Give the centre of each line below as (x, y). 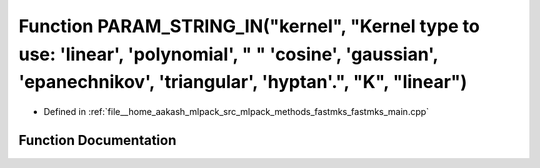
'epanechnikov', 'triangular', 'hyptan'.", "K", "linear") (243, 82)
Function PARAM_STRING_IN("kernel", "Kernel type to (249, 26)
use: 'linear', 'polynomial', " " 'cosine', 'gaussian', (228, 54)
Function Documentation (97, 140)
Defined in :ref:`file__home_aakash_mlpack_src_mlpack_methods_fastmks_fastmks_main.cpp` (236, 112)
